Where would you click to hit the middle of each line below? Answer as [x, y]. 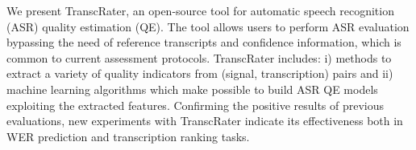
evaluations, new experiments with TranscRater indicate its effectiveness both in [205, 121]
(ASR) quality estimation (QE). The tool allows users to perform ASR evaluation [208, 26]
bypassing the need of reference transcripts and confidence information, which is [204, 42]
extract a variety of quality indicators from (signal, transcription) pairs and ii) [200, 73]
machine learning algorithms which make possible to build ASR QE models [192, 89]
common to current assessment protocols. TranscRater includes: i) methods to [199, 57]
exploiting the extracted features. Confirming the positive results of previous [196, 105]
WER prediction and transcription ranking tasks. [128, 136]
